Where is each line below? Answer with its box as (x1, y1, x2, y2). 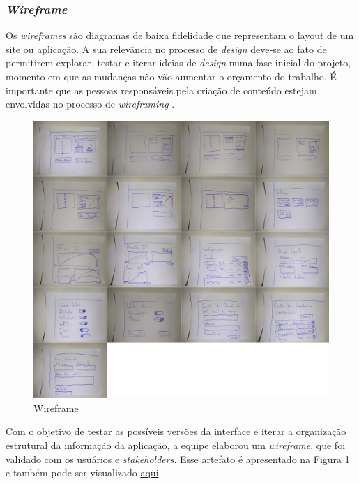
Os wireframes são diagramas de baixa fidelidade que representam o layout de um (6, 28, 354, 43)
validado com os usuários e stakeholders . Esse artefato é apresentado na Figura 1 (6, 451, 350, 466)
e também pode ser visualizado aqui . (6, 465, 162, 480)
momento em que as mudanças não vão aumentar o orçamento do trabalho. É (6, 69, 337, 83)
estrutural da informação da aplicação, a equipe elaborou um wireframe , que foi (6, 438, 346, 453)
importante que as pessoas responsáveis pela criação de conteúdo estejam (6, 82, 317, 97)
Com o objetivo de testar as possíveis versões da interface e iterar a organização (6, 424, 346, 439)
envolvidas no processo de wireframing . (6, 96, 175, 111)
